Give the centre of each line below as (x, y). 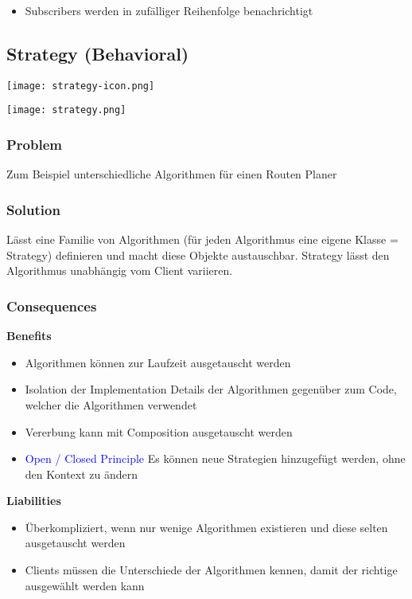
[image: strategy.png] (66, 110)
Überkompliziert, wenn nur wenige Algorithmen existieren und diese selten (206, 527)
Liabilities (34, 501)
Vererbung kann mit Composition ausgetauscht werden (159, 431)
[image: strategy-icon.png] (81, 86)
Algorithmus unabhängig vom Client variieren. (120, 270)
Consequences (52, 305)
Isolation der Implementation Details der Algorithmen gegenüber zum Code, (211, 389)
